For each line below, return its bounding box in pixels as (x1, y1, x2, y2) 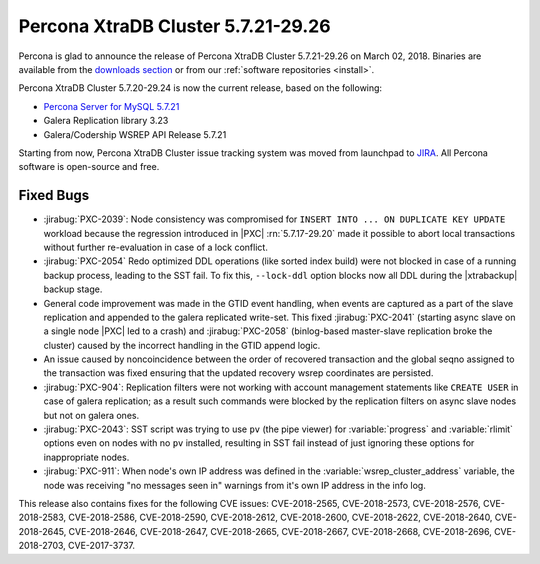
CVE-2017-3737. (68, 540, 135, 552)
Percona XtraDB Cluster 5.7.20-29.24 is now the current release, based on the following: (18, 82, 383, 94)
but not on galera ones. (43, 409, 140, 421)
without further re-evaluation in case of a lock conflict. (43, 241, 269, 253)
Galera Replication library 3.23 (43, 115, 169, 127)
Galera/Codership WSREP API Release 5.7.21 (43, 128, 227, 140)
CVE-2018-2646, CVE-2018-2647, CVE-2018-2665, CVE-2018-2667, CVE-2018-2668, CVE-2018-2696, (68, 525, 492, 537)
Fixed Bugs (18, 187, 90, 204)
